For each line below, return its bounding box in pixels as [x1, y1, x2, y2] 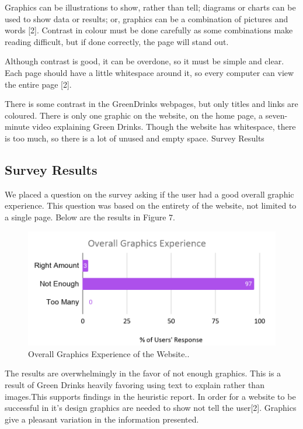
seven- [265, 109, 288, 121]
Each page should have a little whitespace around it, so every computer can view [5, 66, 294, 78]
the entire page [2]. [5, 78, 72, 90]
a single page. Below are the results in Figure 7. [5, 210, 175, 223]
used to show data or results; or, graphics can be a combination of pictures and [5, 12, 288, 25]
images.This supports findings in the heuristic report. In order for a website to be [5, 390, 296, 402]
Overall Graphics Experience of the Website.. [28, 347, 190, 359]
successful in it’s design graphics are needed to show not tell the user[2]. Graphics [5, 402, 297, 414]
